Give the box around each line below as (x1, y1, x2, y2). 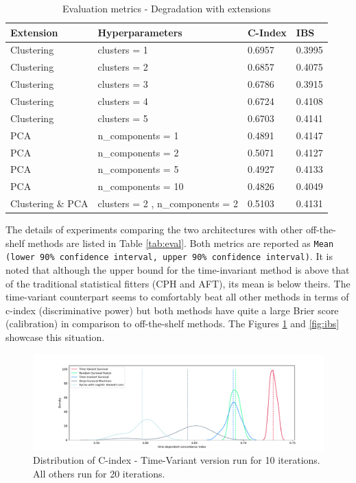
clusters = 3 (97, 77, 148, 91)
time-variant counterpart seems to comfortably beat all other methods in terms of (5, 290, 349, 304)
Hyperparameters (97, 25, 182, 39)
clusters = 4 (97, 93, 148, 108)
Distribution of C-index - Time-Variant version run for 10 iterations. (33, 453, 320, 467)
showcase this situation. (5, 330, 105, 344)
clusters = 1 (97, 43, 148, 57)
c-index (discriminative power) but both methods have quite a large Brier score (5, 303, 339, 317)
